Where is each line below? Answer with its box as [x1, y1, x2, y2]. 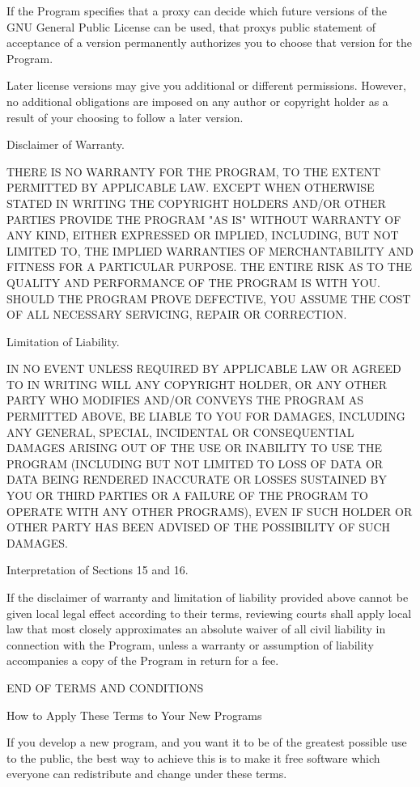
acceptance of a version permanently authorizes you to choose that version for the [6, 34, 412, 51]
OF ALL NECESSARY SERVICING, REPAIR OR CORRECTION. [6, 306, 347, 323]
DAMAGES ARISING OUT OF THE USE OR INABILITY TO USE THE [6, 439, 382, 456]
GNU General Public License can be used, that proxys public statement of [6, 18, 375, 35]
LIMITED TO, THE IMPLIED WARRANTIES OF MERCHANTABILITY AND [6, 242, 414, 259]
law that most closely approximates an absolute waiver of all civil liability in [6, 620, 386, 637]
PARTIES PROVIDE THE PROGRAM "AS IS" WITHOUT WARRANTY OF [6, 210, 401, 227]
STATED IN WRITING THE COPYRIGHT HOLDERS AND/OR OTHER [6, 194, 386, 211]
